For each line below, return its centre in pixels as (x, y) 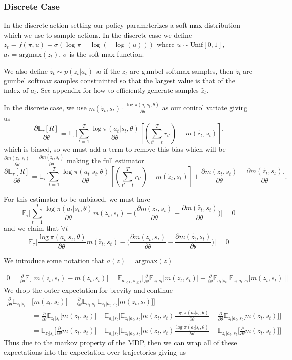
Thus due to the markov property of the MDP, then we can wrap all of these (121, 342)
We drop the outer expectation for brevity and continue (88, 290)
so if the (108, 70)
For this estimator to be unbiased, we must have (77, 199)
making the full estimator (105, 160)
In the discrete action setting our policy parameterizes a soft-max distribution (122, 25)
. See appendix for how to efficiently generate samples (118, 90)
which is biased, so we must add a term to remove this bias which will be (115, 149)
